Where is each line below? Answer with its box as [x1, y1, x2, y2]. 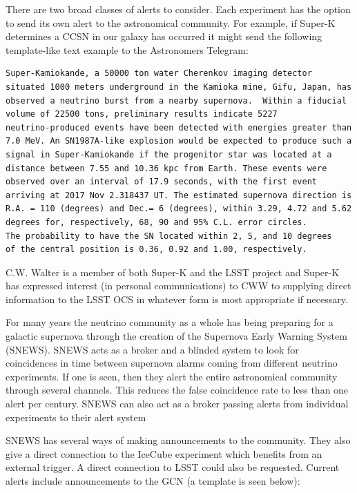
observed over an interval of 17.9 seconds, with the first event [6, 177, 318, 187]
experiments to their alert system [6, 409, 146, 424]
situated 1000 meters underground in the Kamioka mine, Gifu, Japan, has [6, 81, 352, 92]
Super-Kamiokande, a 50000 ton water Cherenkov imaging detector [6, 68, 312, 79]
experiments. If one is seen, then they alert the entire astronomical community [6, 369, 338, 383]
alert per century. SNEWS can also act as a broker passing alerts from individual [6, 396, 349, 411]
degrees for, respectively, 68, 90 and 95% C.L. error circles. [6, 217, 307, 227]
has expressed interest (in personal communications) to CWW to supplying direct [6, 278, 351, 293]
